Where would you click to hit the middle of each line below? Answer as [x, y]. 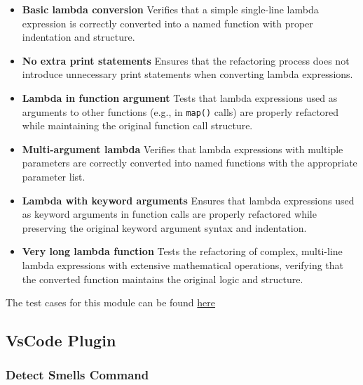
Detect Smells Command [77, 375]
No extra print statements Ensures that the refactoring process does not [186, 60]
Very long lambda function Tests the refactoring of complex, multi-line [182, 251]
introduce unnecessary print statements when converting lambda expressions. [187, 74]
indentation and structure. [78, 37]
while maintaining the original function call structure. [137, 125]
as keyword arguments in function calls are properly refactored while [169, 214]
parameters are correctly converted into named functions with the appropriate [190, 163]
